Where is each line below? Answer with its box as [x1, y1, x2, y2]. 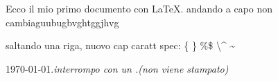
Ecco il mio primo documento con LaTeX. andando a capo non [6, 1, 273, 15]
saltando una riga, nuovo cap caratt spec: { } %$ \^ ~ [6, 38, 236, 53]
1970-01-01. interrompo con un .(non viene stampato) [6, 61, 229, 75]
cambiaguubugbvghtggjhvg [6, 15, 119, 29]
